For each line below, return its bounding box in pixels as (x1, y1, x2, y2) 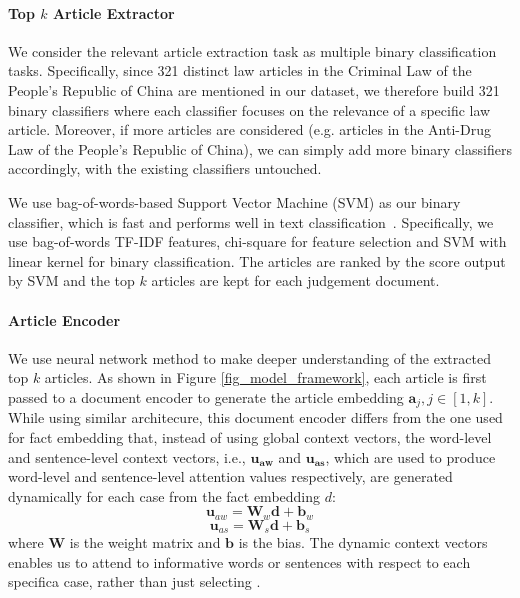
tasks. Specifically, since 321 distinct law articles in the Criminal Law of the (8, 60, 472, 81)
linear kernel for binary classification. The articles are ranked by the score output (8, 250, 506, 271)
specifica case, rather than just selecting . (8, 571, 261, 592)
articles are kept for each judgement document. (151, 270, 440, 291)
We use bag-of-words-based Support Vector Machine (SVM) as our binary (8, 191, 461, 212)
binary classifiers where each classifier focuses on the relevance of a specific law (8, 99, 491, 120)
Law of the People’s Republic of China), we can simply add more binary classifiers (8, 138, 512, 159)
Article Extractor (52, 2, 175, 23)
